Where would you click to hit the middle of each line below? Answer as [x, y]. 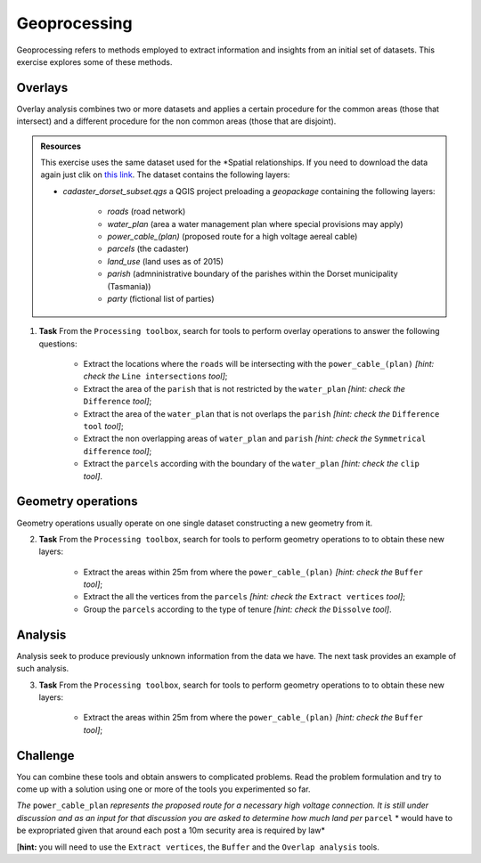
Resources [61, 146]
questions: [58, 344]
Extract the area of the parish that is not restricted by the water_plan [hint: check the [244, 388]
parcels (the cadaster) [148, 248]
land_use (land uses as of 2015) [166, 261]
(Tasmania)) [129, 286]
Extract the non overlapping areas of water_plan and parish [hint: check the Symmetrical [255, 439]
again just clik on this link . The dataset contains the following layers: [165, 175]
